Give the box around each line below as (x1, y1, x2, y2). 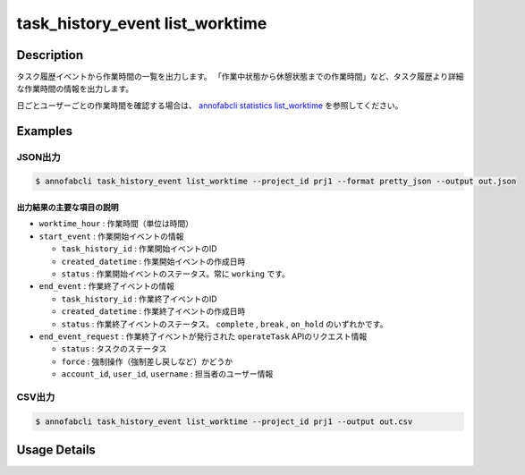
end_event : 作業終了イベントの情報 (38, 281, 174, 292)
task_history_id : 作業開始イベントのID (61, 243, 218, 254)
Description (16, 47, 84, 63)
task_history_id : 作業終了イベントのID (61, 293, 218, 304)
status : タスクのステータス (61, 344, 167, 354)
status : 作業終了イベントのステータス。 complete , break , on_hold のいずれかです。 (61, 318, 388, 329)
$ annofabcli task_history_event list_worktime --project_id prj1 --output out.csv (35, 416, 413, 427)
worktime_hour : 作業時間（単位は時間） (38, 218, 194, 229)
